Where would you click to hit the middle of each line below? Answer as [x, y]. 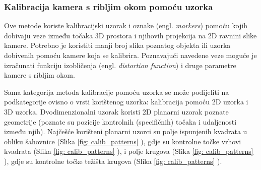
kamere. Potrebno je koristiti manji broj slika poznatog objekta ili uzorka [117, 45]
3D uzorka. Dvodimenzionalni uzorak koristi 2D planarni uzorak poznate [116, 111]
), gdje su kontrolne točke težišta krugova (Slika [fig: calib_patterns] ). [113, 161]
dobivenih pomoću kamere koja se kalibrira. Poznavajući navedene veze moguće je [130, 55]
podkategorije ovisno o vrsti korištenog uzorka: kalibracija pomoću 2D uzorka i [126, 102]
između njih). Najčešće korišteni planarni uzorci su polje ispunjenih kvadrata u [126, 131]
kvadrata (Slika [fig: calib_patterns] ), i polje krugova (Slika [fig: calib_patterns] [129, 151]
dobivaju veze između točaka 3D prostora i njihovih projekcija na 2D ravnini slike [130, 35]
